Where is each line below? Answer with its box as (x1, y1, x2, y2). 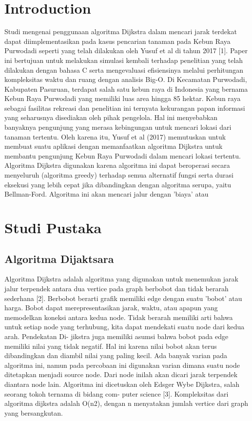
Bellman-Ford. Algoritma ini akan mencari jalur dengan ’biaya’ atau (4, 189, 209, 199)
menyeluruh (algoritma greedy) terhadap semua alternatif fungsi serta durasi (4, 170, 234, 180)
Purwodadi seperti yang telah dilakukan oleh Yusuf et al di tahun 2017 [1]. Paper (4, 45, 248, 56)
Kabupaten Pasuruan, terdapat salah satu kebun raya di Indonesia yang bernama (4, 83, 248, 94)
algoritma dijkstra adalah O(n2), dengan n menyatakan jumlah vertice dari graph (4, 398, 249, 408)
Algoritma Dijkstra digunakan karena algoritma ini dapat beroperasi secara (4, 160, 230, 170)
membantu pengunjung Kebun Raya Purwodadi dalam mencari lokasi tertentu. (4, 150, 241, 160)
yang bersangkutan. (4, 407, 63, 418)
